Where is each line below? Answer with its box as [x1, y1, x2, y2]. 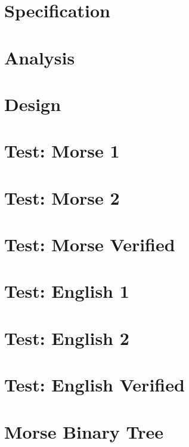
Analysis [4, 45, 75, 69]
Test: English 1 [4, 279, 129, 303]
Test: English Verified [4, 372, 185, 397]
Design [4, 91, 61, 116]
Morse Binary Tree [4, 419, 164, 443]
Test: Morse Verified [4, 232, 175, 257]
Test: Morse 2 [4, 185, 120, 209]
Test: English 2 [4, 325, 129, 350]
